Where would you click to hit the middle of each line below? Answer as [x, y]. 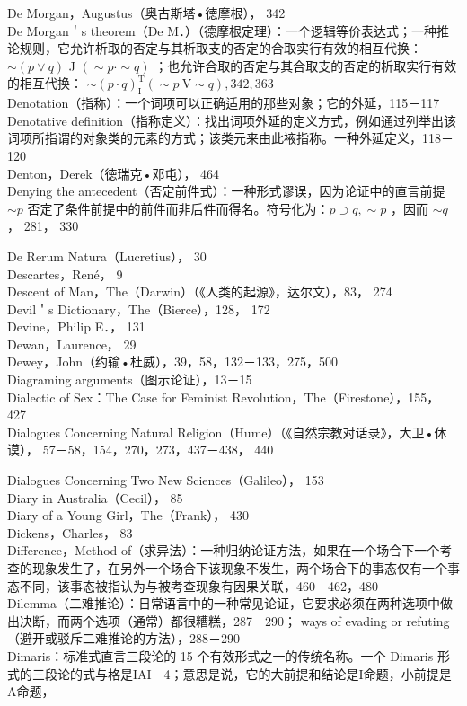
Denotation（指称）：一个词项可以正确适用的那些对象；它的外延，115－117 [224, 103]
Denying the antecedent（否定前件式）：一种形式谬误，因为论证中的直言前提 [226, 191]
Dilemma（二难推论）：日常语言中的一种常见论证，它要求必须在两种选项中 [224, 603]
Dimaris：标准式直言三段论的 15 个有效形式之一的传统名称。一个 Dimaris [220, 655]
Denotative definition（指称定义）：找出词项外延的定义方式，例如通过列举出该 [232, 120]
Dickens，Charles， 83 [70, 532]
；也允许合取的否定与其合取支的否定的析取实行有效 [306, 65]
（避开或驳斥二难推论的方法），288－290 [123, 638]
